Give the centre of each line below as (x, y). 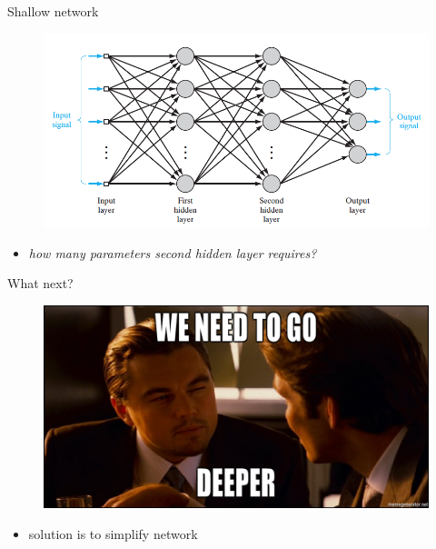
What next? (40, 283)
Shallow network (53, 11)
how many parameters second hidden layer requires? (173, 252)
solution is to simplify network (113, 533)
